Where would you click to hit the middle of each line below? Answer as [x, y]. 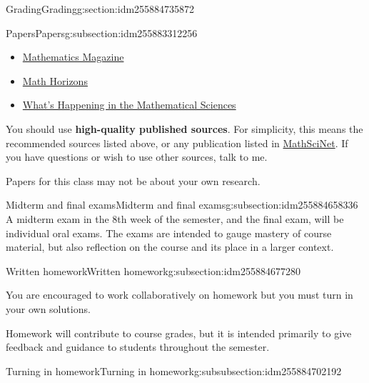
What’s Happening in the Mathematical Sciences [129, 105]
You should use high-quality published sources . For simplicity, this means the [184, 128]
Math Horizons [55, 80]
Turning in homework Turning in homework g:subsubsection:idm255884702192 [174, 370]
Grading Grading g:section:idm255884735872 [100, 9]
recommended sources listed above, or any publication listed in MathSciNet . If [177, 143]
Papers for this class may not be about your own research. [133, 180]
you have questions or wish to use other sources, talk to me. [137, 157]
